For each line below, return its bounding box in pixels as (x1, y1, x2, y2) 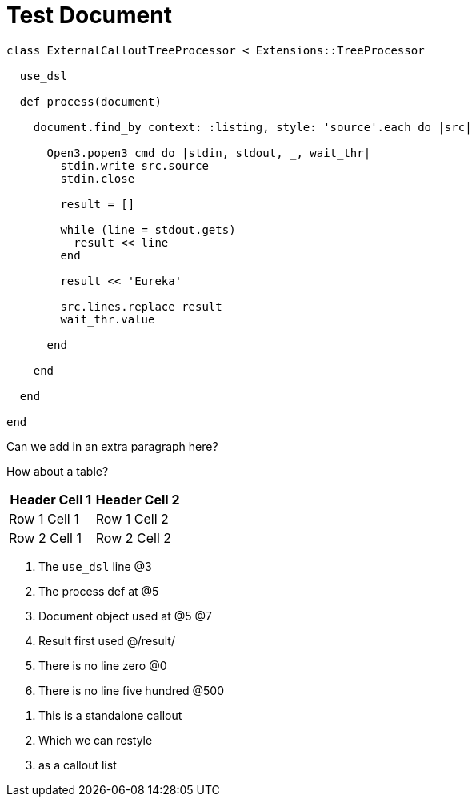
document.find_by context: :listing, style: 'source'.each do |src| (33, 120, 472, 134)
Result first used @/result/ (38, 633, 175, 648)
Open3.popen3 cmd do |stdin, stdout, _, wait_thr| (46, 146, 371, 159)
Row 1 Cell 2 (95, 510, 169, 527)
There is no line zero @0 (38, 658, 167, 673)
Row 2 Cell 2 (95, 529, 172, 546)
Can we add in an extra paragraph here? (6, 439, 218, 453)
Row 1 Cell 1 (9, 510, 79, 527)
